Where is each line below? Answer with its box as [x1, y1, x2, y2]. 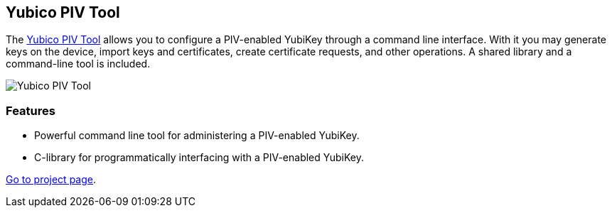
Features [6, 103, 55, 118]
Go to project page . [6, 173, 96, 186]
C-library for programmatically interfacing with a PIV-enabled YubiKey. [34, 151, 364, 164]
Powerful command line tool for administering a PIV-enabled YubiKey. [34, 129, 360, 142]
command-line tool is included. [6, 58, 151, 70]
